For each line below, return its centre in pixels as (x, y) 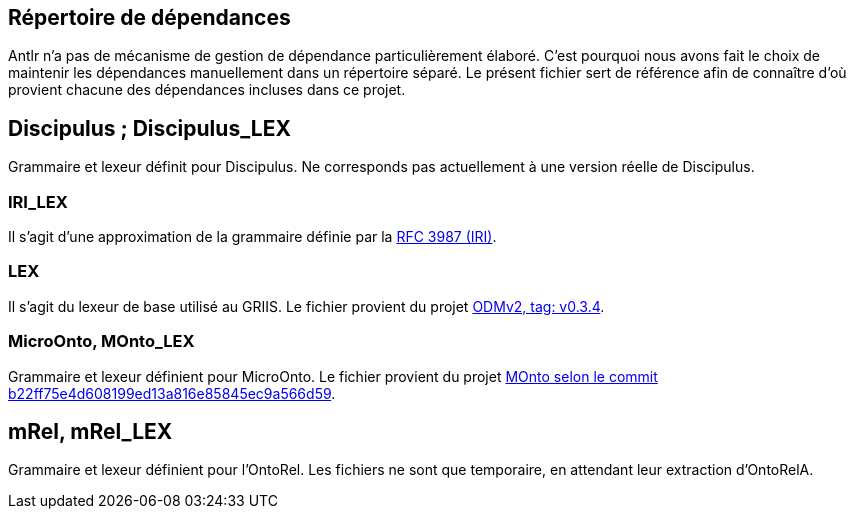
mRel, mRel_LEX (90, 431)
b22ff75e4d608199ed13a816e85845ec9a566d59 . (172, 393)
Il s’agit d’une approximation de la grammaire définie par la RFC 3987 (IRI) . (252, 237)
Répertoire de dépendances (149, 17)
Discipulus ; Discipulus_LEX (149, 128)
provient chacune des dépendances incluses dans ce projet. (207, 90)
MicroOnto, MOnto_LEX (101, 341)
